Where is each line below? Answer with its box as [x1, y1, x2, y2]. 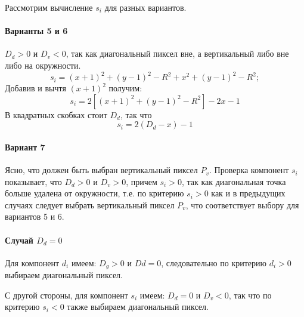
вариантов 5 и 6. [5, 210, 64, 223]
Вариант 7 [5, 140, 45, 153]
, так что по [228, 288, 272, 301]
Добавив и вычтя [5, 82, 66, 94]
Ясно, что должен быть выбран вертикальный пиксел [5, 164, 198, 176]
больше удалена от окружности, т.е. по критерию [5, 187, 184, 199]
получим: [108, 82, 142, 94]
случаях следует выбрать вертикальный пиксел [5, 198, 175, 211]
